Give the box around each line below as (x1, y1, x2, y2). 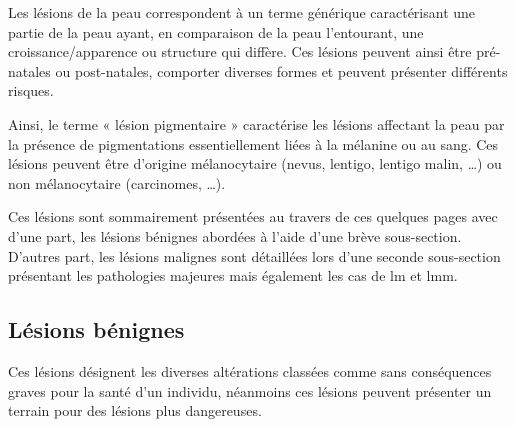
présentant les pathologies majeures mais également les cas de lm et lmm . (8, 265, 458, 286)
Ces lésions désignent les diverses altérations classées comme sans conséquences (8, 360, 492, 381)
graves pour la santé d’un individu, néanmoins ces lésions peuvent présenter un (8, 380, 492, 401)
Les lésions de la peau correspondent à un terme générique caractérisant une (8, 2, 476, 22)
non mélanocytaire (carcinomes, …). (8, 172, 226, 193)
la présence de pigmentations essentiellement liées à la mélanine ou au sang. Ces (8, 133, 499, 154)
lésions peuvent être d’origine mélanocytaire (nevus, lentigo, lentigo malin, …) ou (8, 153, 502, 174)
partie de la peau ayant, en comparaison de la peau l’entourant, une (8, 21, 424, 42)
